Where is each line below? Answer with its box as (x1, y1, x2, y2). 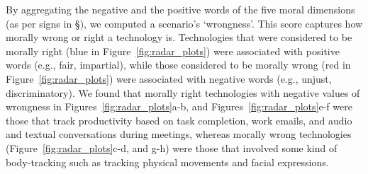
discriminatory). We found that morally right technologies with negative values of (6, 85, 360, 100)
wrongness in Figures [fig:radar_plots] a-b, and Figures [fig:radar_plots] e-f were (6, 99, 352, 114)
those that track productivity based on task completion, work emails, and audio (6, 112, 352, 127)
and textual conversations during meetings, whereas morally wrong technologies (6, 127, 352, 141)
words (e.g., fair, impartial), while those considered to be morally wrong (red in (6, 57, 351, 72)
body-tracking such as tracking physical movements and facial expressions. (6, 154, 329, 169)
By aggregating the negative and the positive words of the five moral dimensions (6, 2, 355, 16)
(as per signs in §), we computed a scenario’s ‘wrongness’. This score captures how (6, 16, 363, 30)
